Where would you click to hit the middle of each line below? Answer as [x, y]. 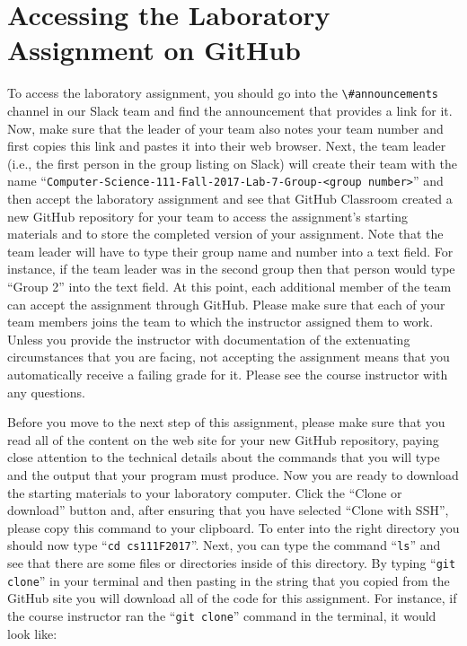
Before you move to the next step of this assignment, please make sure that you [226, 422]
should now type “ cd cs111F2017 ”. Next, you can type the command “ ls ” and [224, 545]
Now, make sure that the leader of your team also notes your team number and [225, 128]
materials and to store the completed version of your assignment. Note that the [225, 234]
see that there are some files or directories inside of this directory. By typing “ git [232, 562]
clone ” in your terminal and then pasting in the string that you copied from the [229, 580]
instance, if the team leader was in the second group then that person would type [231, 269]
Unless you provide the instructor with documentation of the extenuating [209, 339]
